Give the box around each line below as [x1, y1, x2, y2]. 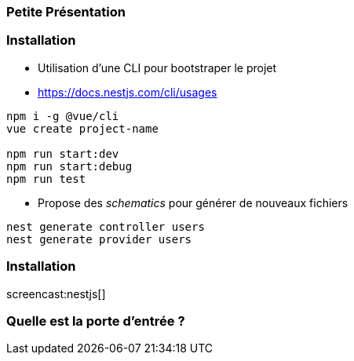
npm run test [6, 172, 86, 185]
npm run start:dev [6, 147, 119, 160]
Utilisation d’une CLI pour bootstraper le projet [38, 60, 277, 75]
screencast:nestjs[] [6, 286, 106, 301]
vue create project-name [6, 122, 159, 135]
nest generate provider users [6, 232, 192, 246]
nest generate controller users [6, 220, 205, 233]
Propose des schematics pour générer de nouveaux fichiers [38, 195, 349, 210]
